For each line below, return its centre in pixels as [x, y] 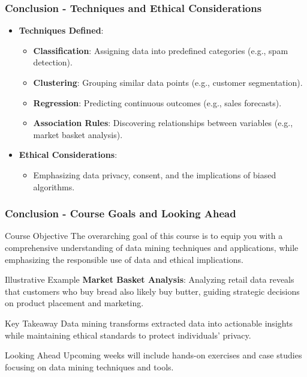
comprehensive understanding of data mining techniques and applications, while [152, 247]
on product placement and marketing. [74, 303]
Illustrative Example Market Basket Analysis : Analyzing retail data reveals [150, 279]
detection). [53, 62]
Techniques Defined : [61, 30]
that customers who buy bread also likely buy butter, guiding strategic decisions [152, 291]
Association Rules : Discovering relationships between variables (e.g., [163, 123]
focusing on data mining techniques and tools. [89, 366]
